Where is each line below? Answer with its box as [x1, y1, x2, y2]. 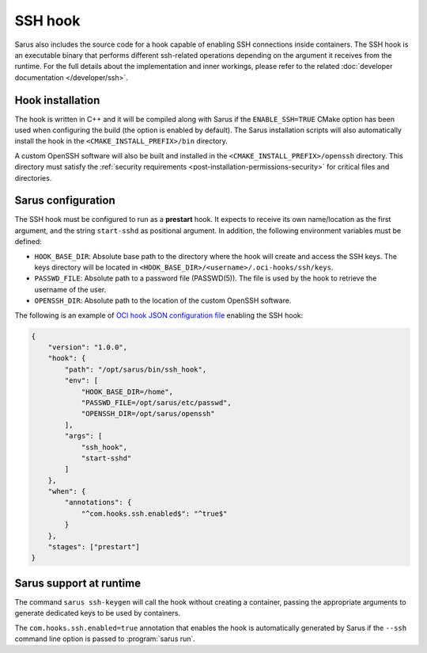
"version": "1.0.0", [47, 342, 128, 352]
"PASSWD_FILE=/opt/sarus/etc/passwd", [81, 398, 232, 407]
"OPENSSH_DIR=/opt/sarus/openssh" [81, 409, 215, 418]
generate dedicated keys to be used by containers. [14, 609, 181, 618]
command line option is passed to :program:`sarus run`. [14, 634, 195, 643]
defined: [14, 237, 43, 246]
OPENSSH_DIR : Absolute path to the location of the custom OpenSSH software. [34, 296, 292, 305]
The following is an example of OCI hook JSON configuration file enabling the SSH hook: [14, 310, 304, 320]
